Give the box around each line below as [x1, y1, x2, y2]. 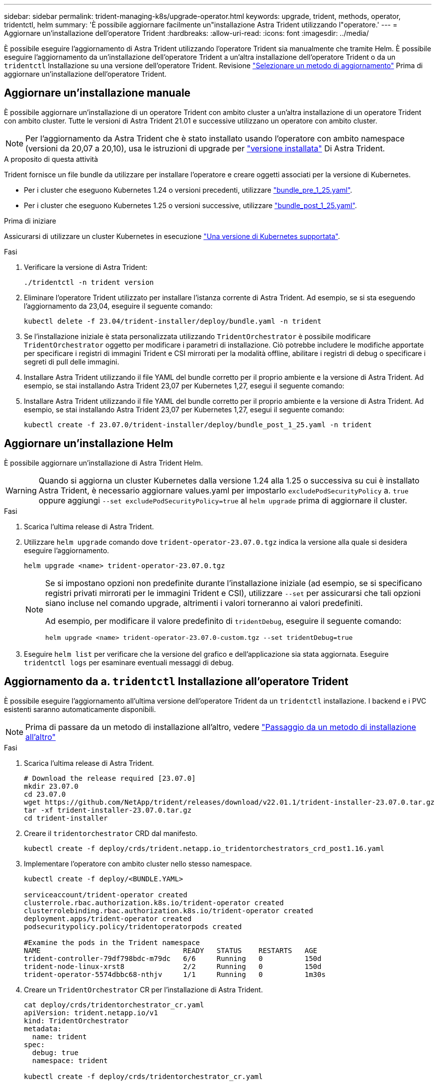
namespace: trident [32, 1056, 108, 1065]
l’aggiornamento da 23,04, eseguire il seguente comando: [24, 301, 213, 310]
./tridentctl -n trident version [24, 278, 154, 286]
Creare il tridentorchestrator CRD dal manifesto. [24, 829, 198, 838]
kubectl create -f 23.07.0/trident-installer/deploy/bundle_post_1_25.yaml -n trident [24, 420, 372, 429]
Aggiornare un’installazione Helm [4, 437, 174, 450]
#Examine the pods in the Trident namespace [24, 938, 200, 947]
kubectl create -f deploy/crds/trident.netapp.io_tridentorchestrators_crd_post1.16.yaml [24, 844, 384, 852]
